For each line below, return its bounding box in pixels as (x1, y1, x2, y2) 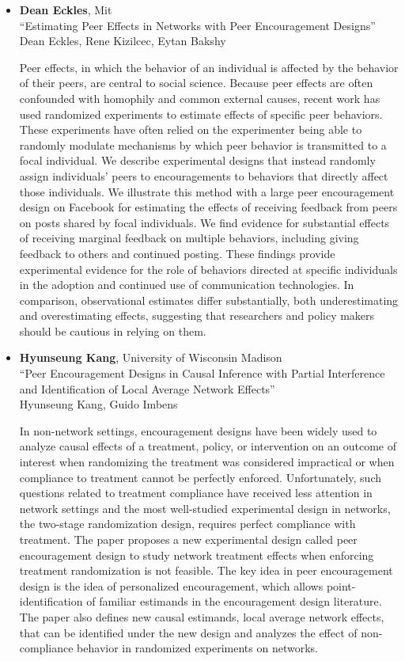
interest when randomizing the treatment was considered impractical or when (19, 454, 395, 470)
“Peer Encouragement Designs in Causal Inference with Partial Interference (19, 365, 385, 382)
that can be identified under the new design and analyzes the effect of (19, 624, 358, 640)
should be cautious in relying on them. (19, 322, 206, 339)
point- (326, 577, 356, 594)
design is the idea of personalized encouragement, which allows (19, 577, 324, 594)
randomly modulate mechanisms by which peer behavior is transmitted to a (19, 136, 387, 153)
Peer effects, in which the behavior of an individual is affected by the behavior (19, 59, 399, 75)
